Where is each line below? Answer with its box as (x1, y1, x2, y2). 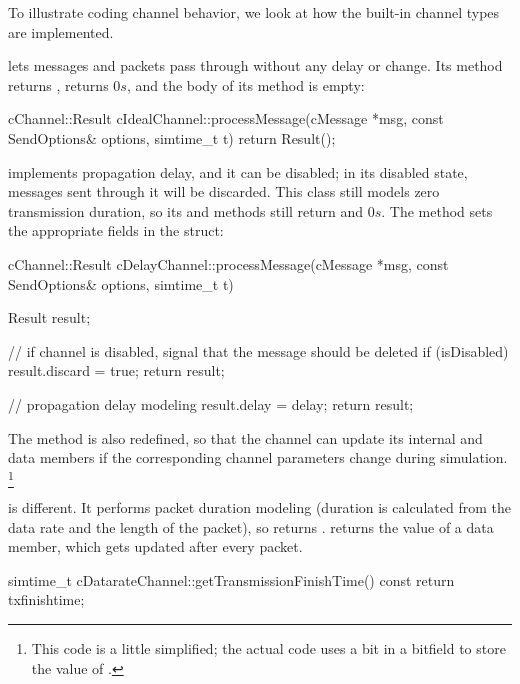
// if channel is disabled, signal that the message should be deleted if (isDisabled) (8, 340, 509, 361)
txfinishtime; (8, 589, 85, 610)
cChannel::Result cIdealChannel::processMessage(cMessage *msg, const (8, 108, 444, 129)
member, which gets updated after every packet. (8, 536, 303, 557)
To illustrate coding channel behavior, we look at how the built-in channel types (8, 2, 500, 22)
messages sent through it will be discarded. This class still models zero (8, 181, 440, 202)
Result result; (8, 307, 91, 328)
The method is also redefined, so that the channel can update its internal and (8, 427, 483, 448)
